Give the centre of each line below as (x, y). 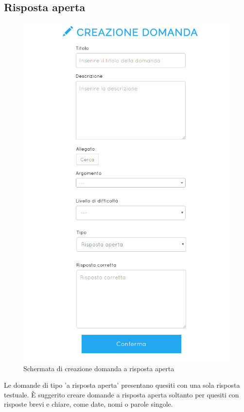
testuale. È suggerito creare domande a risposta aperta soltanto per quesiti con (122, 394)
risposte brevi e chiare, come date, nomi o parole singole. (88, 404)
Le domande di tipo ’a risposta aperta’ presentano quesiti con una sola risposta (122, 385)
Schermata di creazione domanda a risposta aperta (99, 369)
